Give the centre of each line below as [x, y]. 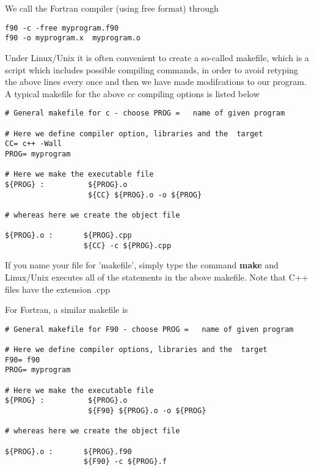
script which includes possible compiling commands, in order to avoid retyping [152, 69]
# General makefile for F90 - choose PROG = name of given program [149, 329]
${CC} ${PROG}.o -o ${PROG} [145, 195]
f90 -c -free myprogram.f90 [62, 28]
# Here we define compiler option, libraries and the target [134, 134]
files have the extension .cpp [58, 289]
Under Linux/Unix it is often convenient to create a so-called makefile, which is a [157, 57]
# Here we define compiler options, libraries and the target [136, 350]
